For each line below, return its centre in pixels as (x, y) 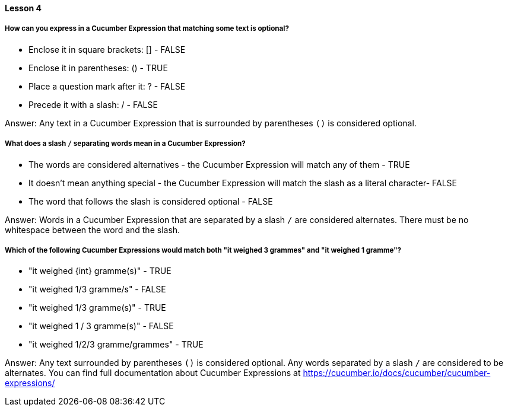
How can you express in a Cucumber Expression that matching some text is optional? (147, 29)
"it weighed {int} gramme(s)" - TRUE (100, 271)
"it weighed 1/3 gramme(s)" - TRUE (97, 308)
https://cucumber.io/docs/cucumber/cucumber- (397, 373)
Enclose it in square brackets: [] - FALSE (107, 49)
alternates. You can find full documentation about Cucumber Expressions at (153, 373)
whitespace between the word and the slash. (93, 230)
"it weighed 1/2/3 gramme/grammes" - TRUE (116, 345)
